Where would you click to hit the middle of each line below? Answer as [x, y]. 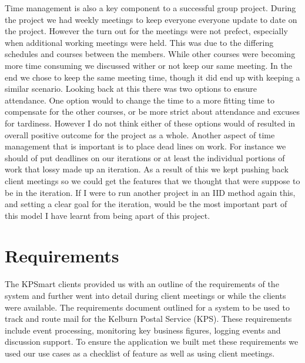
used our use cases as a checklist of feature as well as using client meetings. [140, 353]
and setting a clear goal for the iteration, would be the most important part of [146, 204]
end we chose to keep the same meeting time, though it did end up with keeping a [152, 77]
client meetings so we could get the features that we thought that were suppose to [152, 180]
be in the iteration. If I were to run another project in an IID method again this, [150, 192]
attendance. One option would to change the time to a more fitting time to [140, 100]
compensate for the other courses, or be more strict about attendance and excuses [152, 111]
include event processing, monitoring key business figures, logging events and [143, 330]
